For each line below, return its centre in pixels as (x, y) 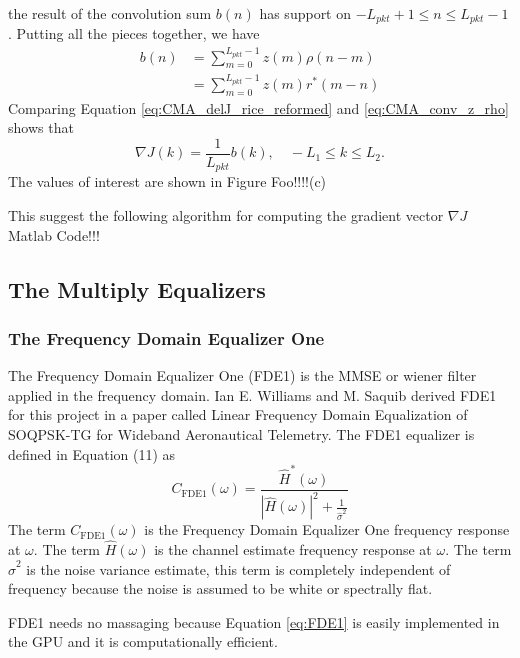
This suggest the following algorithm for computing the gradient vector (226, 215)
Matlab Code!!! (54, 234)
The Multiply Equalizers (137, 288)
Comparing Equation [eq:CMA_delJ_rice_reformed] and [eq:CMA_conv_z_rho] (258, 107)
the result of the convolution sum (110, 13)
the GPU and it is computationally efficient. (143, 641)
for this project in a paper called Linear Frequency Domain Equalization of (238, 414)
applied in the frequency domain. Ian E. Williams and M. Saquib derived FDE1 (252, 394)
